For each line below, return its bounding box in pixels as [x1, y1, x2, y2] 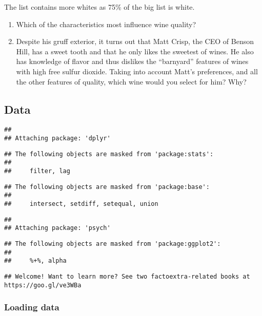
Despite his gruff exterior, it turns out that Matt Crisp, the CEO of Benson [16, 36, 254, 47]
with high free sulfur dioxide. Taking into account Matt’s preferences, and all [16, 66, 258, 76]
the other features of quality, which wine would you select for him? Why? [16, 76, 247, 87]
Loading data [4, 301, 59, 313]
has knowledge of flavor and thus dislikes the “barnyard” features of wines [16, 56, 249, 67]
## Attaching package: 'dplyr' [4, 135, 111, 142]
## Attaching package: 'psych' [4, 224, 111, 232]
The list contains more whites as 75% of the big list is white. [4, 2, 195, 12]
